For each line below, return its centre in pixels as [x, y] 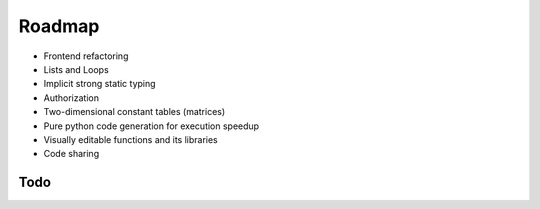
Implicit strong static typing [99, 84]
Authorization [71, 97]
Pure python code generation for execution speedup [151, 126]
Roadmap [59, 26]
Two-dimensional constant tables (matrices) [134, 112]
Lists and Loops [76, 69]
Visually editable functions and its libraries [131, 139]
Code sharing [71, 154]
